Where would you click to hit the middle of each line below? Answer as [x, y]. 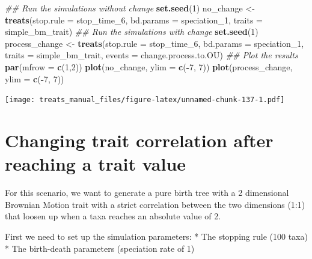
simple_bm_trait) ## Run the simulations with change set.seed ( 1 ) [132, 32]
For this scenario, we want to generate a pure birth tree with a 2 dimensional [147, 193]
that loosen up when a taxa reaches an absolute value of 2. [113, 216]
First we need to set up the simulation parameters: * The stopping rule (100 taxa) [156, 236]
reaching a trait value [96, 164]
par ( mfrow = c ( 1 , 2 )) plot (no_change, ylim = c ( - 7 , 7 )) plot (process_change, [149, 66]
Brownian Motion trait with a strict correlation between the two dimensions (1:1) [155, 204]
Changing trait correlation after [139, 140]
